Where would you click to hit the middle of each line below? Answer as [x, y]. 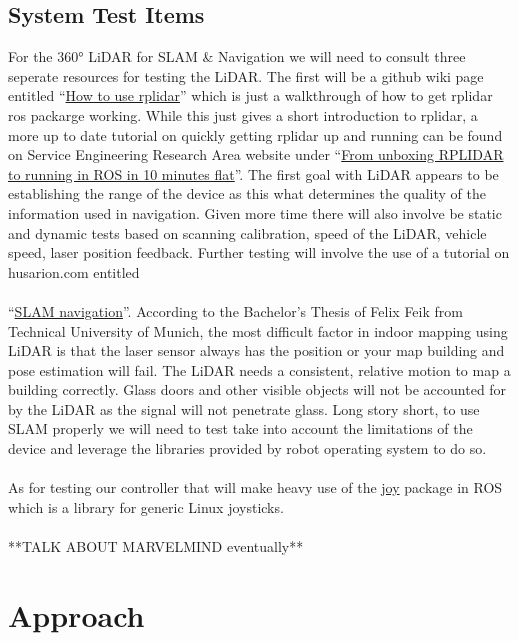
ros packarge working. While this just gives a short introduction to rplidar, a [243, 114]
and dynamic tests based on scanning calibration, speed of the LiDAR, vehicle [247, 232]
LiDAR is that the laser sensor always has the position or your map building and [256, 350]
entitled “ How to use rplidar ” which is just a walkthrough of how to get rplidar [250, 95]
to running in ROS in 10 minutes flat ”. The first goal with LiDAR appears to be [253, 173]
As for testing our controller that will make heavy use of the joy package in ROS [255, 487]
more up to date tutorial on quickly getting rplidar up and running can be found [255, 134]
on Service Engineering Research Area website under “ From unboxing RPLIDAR [256, 154]
